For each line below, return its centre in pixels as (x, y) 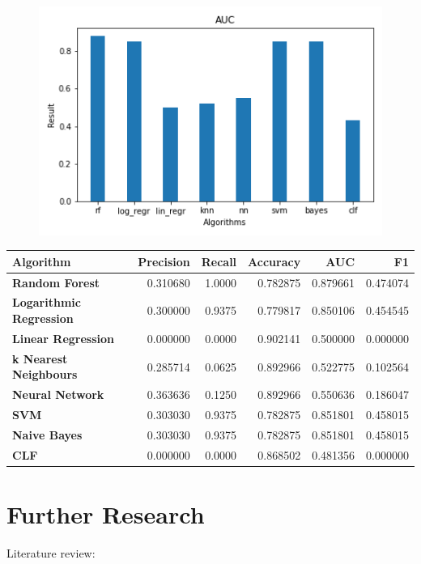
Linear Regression (63, 338)
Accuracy (274, 261)
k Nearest (40, 358)
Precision (164, 261)
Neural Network (58, 394)
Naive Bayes (47, 434)
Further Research (106, 513)
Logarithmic (47, 302)
